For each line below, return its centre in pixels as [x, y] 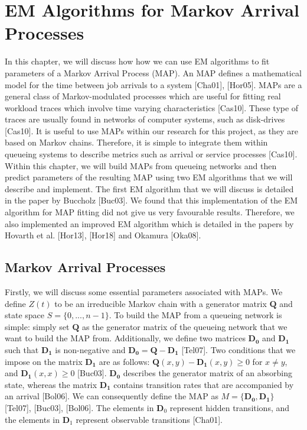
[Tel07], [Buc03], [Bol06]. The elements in [79, 407]
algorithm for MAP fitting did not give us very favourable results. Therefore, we [150, 212]
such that [22, 349]
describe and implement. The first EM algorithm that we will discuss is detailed [149, 188]
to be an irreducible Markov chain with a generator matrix [161, 303]
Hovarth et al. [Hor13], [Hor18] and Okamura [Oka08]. [103, 235]
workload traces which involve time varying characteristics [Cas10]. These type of [152, 107]
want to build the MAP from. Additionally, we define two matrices [125, 338]
